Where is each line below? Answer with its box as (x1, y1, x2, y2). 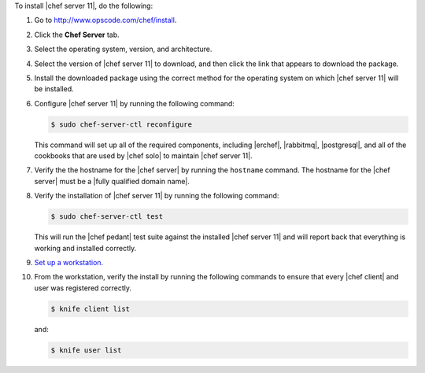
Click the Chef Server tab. (34, 30, 120, 39)
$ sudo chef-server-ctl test (50, 212, 164, 221)
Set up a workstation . (34, 258, 104, 268)
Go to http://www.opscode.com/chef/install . (34, 16, 177, 25)
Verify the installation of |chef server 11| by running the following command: (34, 191, 279, 201)
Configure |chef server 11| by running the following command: (34, 98, 235, 108)
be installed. (34, 84, 74, 94)
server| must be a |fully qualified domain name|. (34, 176, 190, 186)
